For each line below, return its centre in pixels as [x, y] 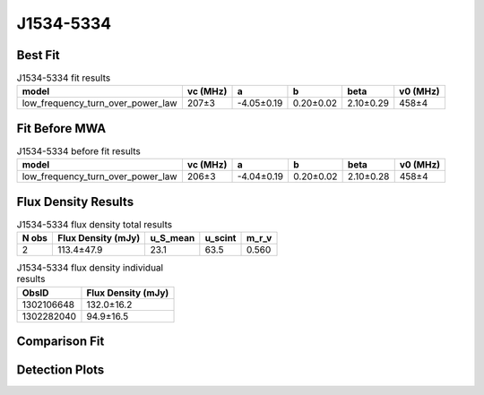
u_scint [220, 238]
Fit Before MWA [61, 129]
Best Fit [38, 55]
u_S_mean [173, 238]
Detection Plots [60, 370]
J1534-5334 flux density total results [95, 225]
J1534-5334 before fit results [78, 151]
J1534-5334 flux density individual [90, 268]
